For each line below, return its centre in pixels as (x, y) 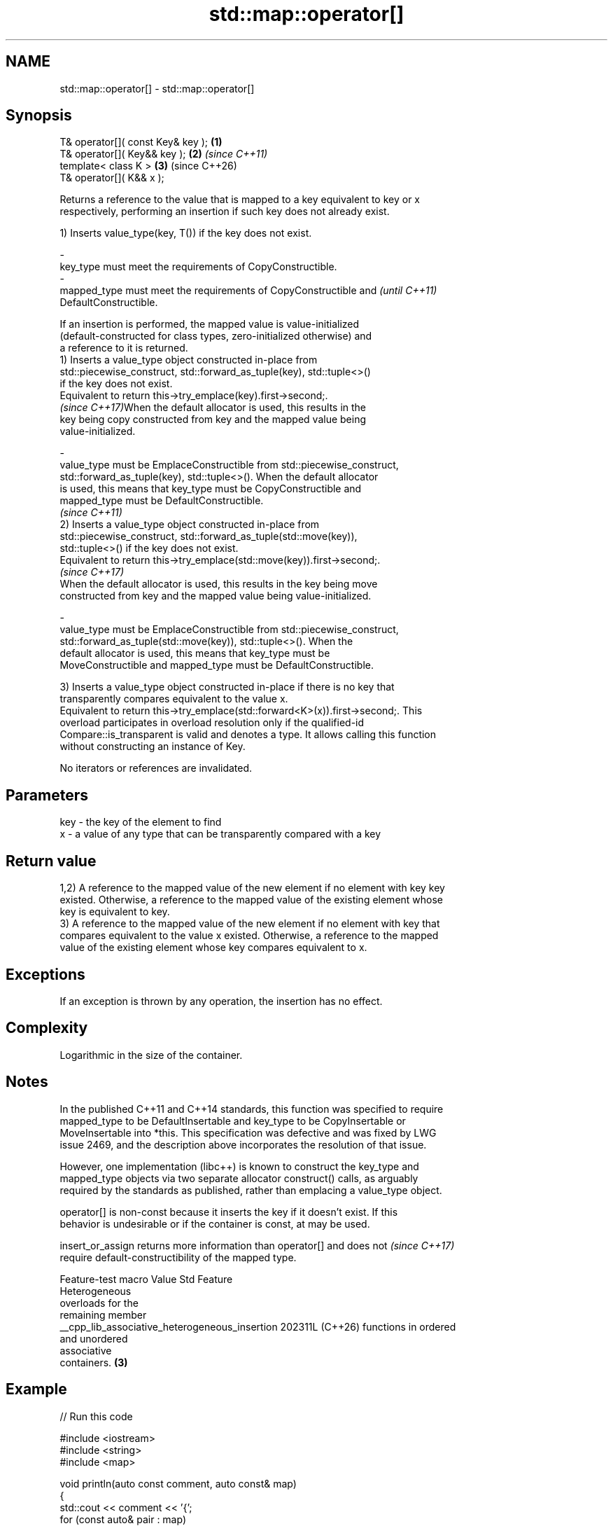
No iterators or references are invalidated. (156, 768)
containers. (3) (94, 1362)
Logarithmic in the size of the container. (151, 1055)
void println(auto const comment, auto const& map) (178, 1483)
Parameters (47, 795)
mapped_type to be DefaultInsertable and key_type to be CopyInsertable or (233, 1121)
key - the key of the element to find (141, 822)
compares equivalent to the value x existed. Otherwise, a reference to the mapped (249, 936)
